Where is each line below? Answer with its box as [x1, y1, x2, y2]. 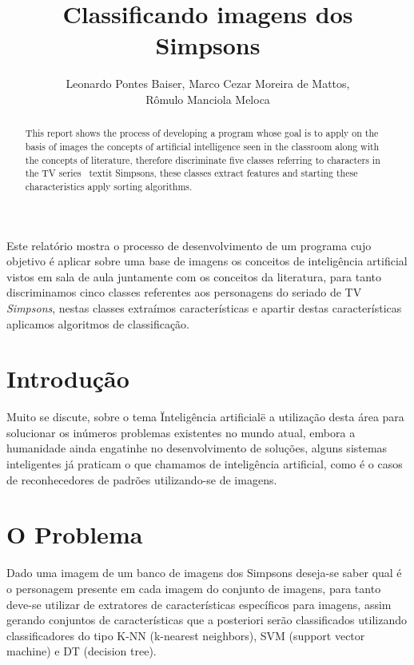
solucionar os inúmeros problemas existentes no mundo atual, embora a [6, 424, 356, 440]
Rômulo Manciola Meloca [145, 90, 270, 107]
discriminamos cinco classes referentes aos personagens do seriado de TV [6, 284, 362, 301]
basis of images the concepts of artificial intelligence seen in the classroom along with [25, 139, 380, 153]
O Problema [6, 518, 143, 551]
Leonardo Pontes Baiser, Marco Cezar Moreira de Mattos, [66, 75, 350, 92]
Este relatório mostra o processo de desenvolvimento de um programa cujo [6, 237, 372, 253]
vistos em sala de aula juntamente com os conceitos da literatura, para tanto [6, 268, 382, 285]
